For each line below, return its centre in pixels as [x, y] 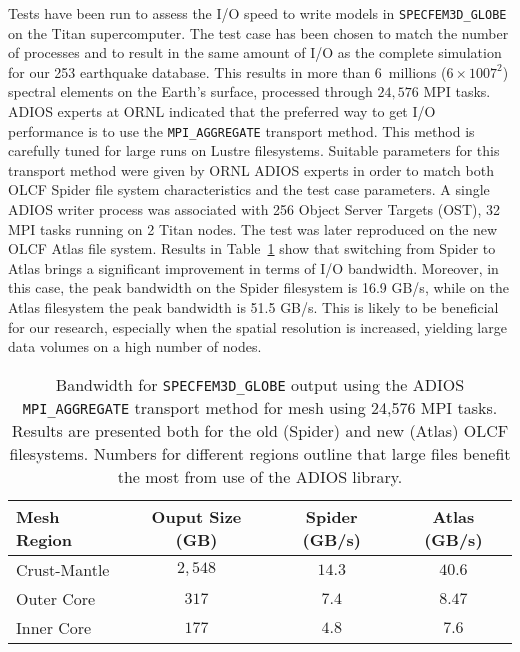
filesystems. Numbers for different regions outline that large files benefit [260, 453]
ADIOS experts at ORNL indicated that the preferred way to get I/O [222, 111]
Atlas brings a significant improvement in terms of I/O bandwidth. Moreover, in [253, 267]
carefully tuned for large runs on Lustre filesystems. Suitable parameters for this [254, 150]
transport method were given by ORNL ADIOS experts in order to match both [251, 169]
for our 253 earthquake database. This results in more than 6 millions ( [227, 71]
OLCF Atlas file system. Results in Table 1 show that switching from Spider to [252, 248]
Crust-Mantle [63, 569]
